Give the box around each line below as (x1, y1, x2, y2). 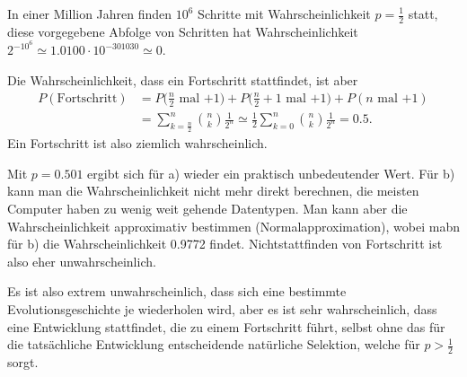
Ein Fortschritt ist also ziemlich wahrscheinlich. (7, 134, 268, 153)
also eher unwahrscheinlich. (7, 251, 156, 270)
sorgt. (7, 353, 39, 372)
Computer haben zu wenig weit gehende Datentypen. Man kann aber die (7, 199, 408, 218)
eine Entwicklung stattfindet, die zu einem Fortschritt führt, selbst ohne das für (7, 317, 445, 336)
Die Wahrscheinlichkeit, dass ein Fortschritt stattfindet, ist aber (7, 71, 358, 90)
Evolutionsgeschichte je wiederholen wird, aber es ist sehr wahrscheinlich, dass (7, 300, 437, 318)
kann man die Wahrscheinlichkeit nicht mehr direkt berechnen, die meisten (7, 181, 419, 200)
